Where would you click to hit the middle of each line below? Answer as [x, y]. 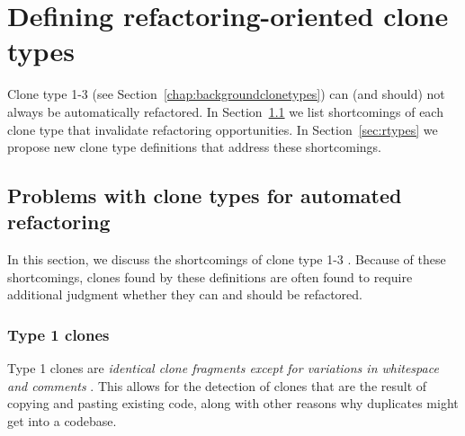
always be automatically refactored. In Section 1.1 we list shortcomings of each [225, 111]
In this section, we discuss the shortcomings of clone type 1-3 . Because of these [227, 259]
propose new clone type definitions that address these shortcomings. [194, 147]
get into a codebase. [62, 421]
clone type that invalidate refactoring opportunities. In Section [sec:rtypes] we [223, 129]
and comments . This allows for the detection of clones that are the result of [217, 385]
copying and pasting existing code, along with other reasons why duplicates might [233, 403]
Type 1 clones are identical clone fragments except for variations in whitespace [223, 368]
